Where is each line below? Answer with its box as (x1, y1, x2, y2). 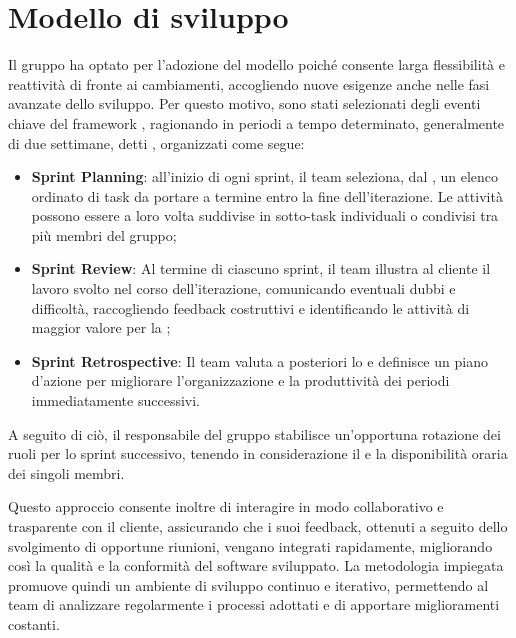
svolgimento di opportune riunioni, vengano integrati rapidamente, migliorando (8, 535, 493, 556)
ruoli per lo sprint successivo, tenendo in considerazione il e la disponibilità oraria (8, 443, 508, 464)
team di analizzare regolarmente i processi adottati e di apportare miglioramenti (8, 594, 500, 615)
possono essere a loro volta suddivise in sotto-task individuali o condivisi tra (31, 205, 499, 226)
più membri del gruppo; (31, 224, 177, 245)
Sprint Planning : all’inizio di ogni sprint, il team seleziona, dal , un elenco (31, 166, 499, 187)
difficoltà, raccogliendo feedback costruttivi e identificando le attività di (31, 297, 470, 318)
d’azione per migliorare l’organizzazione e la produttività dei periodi (31, 370, 450, 391)
